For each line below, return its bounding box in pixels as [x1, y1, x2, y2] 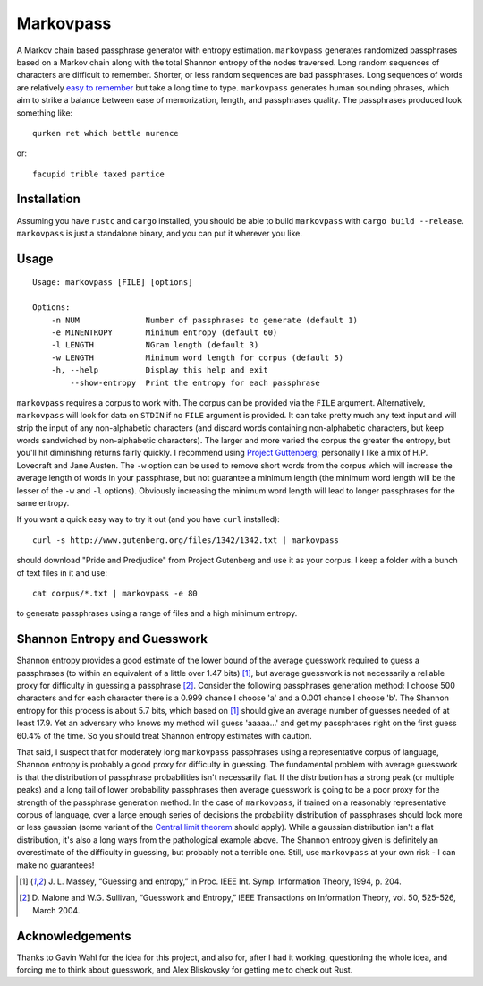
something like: [16, 107, 73, 118]
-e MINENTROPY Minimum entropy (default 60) [50, 327, 278, 338]
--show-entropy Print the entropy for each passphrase [70, 377, 321, 388]
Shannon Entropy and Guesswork [16, 631, 208, 647]
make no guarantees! [16, 860, 95, 870]
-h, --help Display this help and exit [50, 365, 268, 375]
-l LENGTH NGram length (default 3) [50, 340, 259, 350]
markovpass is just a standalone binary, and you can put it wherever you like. [16, 227, 303, 238]
